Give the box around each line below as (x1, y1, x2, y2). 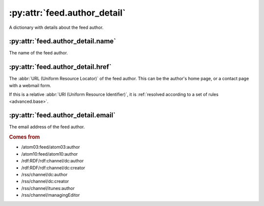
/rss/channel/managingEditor (21, 192, 80, 198)
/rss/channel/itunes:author (21, 185, 75, 191)
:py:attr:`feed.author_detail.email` (9, 111, 116, 119)
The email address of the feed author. (9, 124, 85, 130)
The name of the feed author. (9, 50, 68, 56)
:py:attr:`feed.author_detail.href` (9, 63, 112, 71)
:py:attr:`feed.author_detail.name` (9, 37, 116, 46)
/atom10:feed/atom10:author (21, 151, 78, 157)
